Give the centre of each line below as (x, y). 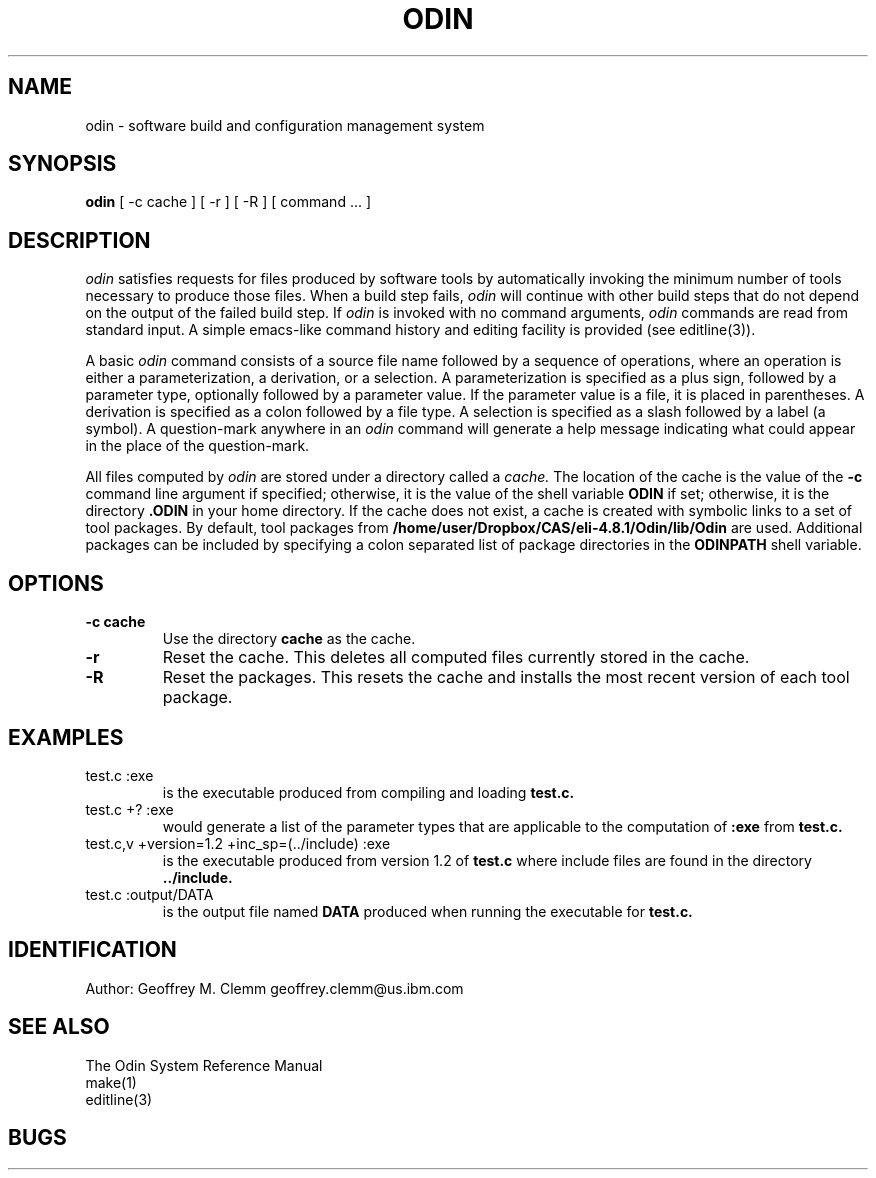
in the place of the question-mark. (197, 446)
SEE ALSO (59, 1027)
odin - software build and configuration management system (285, 125)
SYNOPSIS (62, 164)
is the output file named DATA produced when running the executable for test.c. (427, 911)
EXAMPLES (66, 737)
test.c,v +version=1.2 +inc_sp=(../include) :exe (238, 843)
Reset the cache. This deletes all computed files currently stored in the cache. (456, 657)
